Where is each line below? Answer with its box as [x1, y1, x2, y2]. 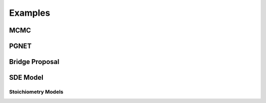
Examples [9, 7, 50, 18]
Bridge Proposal [9, 58, 60, 66]
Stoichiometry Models [9, 88, 64, 95]
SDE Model [9, 73, 44, 82]
